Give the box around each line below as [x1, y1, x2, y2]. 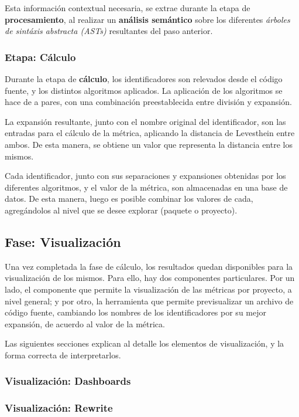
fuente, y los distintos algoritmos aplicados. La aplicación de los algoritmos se [5, 84, 283, 96]
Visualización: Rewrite [5, 401, 113, 415]
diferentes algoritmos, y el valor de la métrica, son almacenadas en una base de [5, 181, 288, 193]
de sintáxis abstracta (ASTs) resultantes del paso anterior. [5, 25, 213, 37]
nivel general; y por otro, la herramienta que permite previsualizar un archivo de [5, 294, 294, 307]
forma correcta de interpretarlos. [5, 348, 121, 361]
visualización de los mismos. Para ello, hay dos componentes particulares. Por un [5, 272, 295, 284]
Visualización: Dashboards [5, 374, 131, 388]
